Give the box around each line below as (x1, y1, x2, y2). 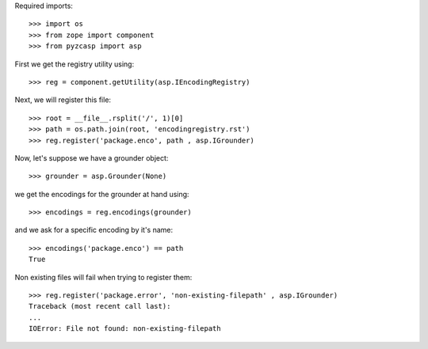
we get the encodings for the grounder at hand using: (14, 189, 189, 199)
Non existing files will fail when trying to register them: (14, 272, 193, 282)
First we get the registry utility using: (14, 59, 135, 69)
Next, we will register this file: (14, 95, 111, 104)
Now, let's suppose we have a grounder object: (14, 153, 169, 162)
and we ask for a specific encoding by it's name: (14, 226, 174, 235)
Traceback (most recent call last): (29, 302, 171, 311)
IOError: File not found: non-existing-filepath (29, 324, 221, 333)
